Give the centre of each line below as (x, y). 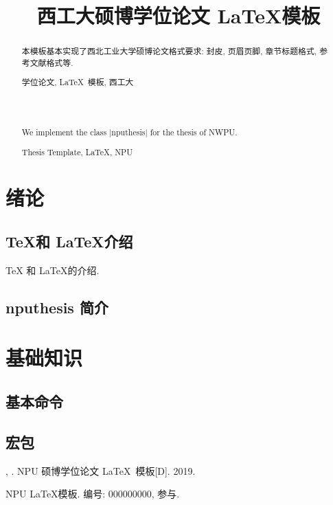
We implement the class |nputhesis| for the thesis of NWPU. (129, 132)
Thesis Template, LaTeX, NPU (77, 151)
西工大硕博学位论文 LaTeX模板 (179, 15)
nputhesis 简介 (57, 307)
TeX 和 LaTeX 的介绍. (53, 270)
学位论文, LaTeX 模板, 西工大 (78, 82)
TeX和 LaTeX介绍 (69, 241)
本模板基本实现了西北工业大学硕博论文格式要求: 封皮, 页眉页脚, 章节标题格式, (169, 51)
